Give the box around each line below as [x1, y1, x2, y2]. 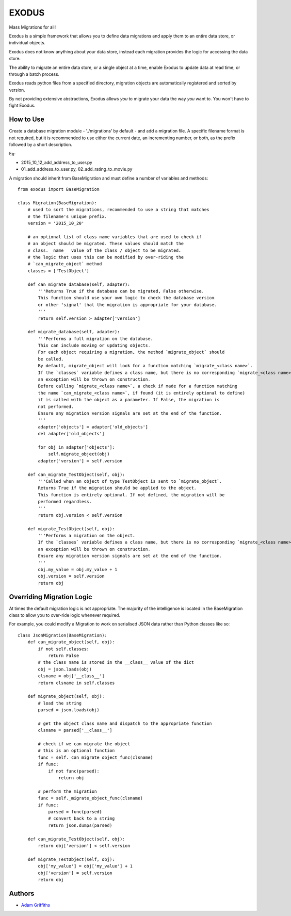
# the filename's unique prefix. [27, 213, 108, 219]
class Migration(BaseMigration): [17, 200, 97, 206]
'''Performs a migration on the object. [38, 533, 135, 539]
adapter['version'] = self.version [38, 458, 123, 463]
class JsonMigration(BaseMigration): [17, 632, 108, 638]
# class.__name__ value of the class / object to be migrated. [27, 247, 181, 253]
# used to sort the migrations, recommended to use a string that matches [27, 207, 210, 213]
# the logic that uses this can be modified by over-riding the [27, 255, 184, 260]
